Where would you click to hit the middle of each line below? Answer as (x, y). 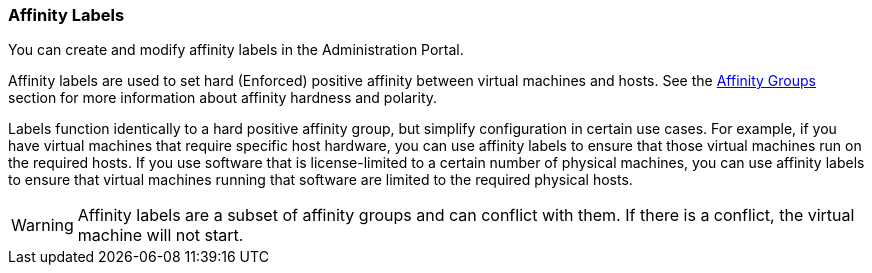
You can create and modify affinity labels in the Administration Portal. (236, 50)
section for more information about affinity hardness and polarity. (223, 98)
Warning (42, 225)
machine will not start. (160, 235)
